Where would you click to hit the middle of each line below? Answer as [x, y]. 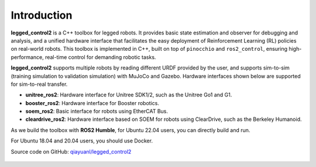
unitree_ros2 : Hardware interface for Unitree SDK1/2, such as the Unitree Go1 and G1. [129, 95]
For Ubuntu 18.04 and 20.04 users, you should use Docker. [82, 141]
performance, [27, 57]
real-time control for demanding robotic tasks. [100, 57]
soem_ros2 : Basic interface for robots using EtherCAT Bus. [97, 112]
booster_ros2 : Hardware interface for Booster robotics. [92, 103]
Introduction [42, 15]
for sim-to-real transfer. [39, 84]
